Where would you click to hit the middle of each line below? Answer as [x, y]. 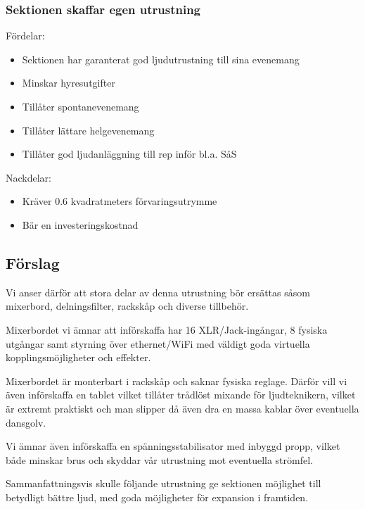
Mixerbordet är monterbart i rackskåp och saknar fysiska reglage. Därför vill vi [177, 381]
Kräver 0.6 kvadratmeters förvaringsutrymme [120, 201]
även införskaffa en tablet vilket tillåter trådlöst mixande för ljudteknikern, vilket [181, 395]
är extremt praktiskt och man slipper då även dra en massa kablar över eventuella [182, 408]
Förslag [33, 262]
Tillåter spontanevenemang [81, 106]
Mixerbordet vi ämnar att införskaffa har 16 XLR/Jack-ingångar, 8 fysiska [167, 329]
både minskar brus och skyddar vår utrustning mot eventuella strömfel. [159, 459]
